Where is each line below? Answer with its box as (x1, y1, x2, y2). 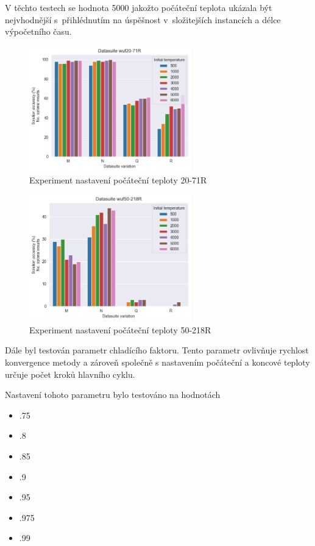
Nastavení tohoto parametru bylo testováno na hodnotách (5, 388, 221, 401)
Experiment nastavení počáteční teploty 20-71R (29, 173, 207, 186)
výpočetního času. (5, 25, 72, 38)
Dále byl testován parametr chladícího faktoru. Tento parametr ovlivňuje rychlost (5, 344, 309, 356)
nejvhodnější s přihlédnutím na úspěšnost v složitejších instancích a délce (5, 13, 281, 26)
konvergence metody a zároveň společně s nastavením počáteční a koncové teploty (5, 356, 310, 369)
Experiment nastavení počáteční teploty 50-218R (29, 323, 211, 336)
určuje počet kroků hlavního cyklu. (5, 367, 135, 380)
